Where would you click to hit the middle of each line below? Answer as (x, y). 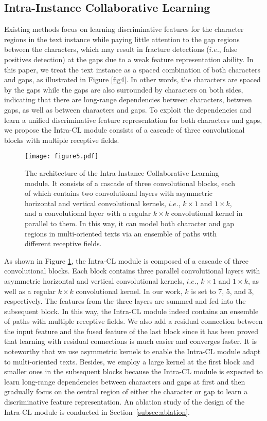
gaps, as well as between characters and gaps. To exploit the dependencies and (128, 109)
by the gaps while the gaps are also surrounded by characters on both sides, (124, 89)
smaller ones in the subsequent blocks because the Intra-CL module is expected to (133, 371)
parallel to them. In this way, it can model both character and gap (129, 223)
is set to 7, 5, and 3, (222, 291)
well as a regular (30, 291)
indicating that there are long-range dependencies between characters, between (128, 99)
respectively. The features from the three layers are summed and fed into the (125, 301)
